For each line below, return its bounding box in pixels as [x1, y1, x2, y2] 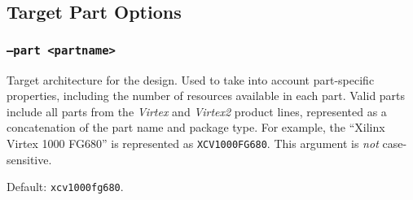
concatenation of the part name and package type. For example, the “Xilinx [7, 119, 385, 136]
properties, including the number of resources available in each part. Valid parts [7, 87, 406, 104]
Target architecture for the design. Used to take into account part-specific [7, 71, 375, 88]
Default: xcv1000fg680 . [7, 178, 124, 195]
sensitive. [7, 150, 52, 167]
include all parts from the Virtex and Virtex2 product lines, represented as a [7, 102, 387, 120]
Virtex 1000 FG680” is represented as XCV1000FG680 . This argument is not [7, 134, 379, 151]
